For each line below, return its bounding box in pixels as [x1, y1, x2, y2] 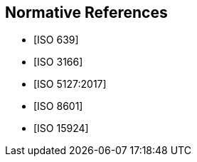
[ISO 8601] [33, 100, 83, 113]
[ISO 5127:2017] [33, 78, 107, 91]
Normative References [5, 4, 168, 21]
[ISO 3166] [33, 56, 83, 69]
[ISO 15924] [33, 122, 89, 135]
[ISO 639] [33, 34, 79, 46]
